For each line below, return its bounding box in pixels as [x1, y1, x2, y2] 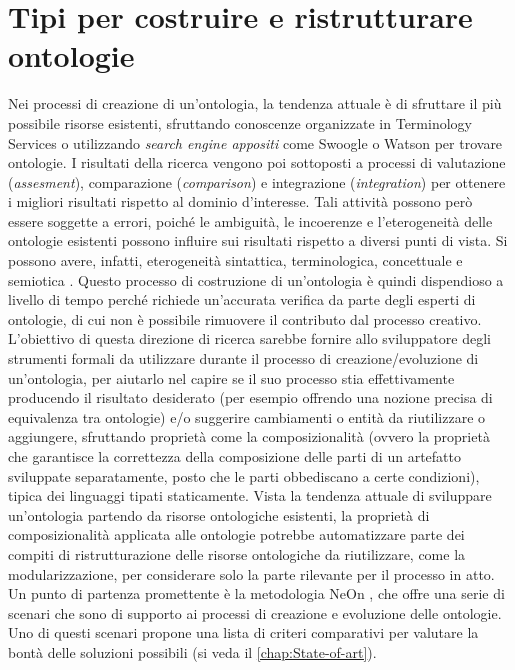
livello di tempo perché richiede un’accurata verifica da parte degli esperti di [8, 289, 476, 310]
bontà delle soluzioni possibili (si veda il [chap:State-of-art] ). [8, 641, 377, 662]
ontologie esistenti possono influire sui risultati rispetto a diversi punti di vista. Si [8, 230, 508, 251]
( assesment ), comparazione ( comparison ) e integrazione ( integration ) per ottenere [8, 171, 506, 192]
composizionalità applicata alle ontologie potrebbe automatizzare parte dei [8, 524, 465, 545]
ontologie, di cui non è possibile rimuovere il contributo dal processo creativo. [8, 308, 482, 329]
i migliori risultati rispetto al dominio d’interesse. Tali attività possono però [8, 191, 473, 212]
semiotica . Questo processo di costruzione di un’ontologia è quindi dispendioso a [8, 269, 504, 290]
